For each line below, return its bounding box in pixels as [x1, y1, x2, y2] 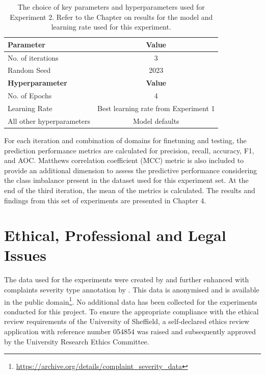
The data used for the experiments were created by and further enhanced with [4, 274, 249, 285]
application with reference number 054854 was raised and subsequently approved [4, 326, 256, 337]
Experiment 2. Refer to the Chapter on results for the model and [10, 11, 213, 22]
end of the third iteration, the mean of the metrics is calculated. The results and [4, 184, 255, 195]
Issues [4, 245, 46, 265]
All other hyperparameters [8, 115, 91, 126]
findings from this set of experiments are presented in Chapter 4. [4, 195, 206, 205]
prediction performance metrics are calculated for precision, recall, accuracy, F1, [4, 145, 254, 155]
